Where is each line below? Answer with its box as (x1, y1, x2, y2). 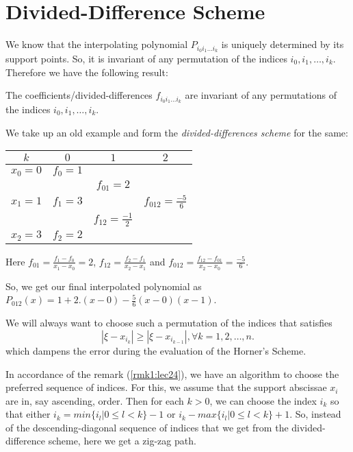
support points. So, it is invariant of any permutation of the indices (5, 51, 287, 65)
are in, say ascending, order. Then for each (5, 393, 184, 407)
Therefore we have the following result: (5, 64, 168, 79)
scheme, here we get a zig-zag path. (48, 433, 196, 448)
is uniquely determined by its (221, 37, 344, 51)
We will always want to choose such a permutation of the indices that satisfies (5, 316, 332, 330)
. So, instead (289, 407, 341, 421)
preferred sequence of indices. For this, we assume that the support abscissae (5, 380, 327, 394)
